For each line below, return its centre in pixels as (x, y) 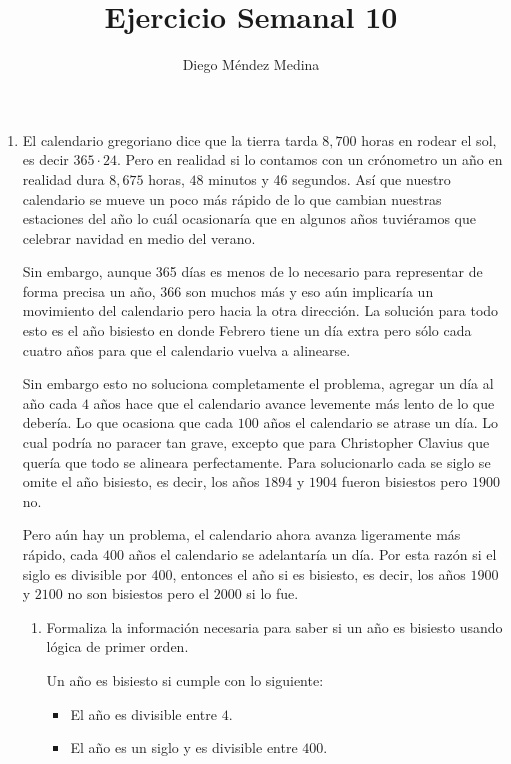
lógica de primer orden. (117, 646)
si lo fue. (272, 593)
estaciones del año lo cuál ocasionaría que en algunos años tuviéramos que (249, 218)
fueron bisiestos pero (404, 481)
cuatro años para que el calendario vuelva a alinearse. (186, 349)
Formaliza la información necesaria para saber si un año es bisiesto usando (274, 626)
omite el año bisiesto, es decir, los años (141, 481)
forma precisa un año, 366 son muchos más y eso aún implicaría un (228, 290)
